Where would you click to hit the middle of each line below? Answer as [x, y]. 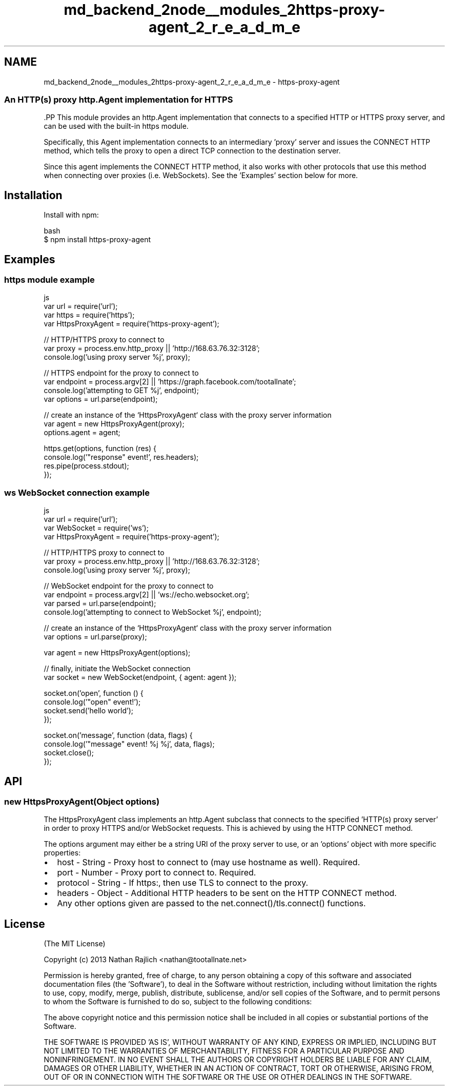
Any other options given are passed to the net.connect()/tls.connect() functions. [211, 903]
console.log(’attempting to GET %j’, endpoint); [121, 391]
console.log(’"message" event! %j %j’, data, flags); [129, 744]
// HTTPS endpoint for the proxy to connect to [121, 373]
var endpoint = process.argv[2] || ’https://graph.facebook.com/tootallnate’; [170, 382]
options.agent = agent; [82, 433]
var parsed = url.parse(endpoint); [100, 604]
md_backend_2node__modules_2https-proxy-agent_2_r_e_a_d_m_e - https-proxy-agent [192, 82]
